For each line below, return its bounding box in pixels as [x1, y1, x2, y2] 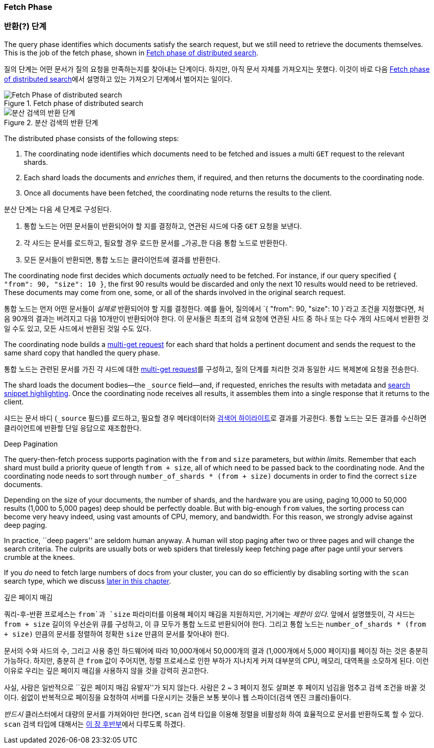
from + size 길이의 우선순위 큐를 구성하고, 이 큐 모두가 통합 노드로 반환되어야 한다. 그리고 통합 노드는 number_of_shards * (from [4, 619, 426, 628]
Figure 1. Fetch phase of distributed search [4, 99, 144, 107]
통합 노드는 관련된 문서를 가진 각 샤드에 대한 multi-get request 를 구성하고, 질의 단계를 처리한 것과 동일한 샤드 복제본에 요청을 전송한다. [4, 364, 419, 373]
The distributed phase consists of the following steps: [4, 134, 179, 143]
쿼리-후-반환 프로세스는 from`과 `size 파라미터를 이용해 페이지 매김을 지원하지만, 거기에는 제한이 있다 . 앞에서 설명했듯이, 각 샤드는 [4, 609, 415, 618]
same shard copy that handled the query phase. [4, 348, 161, 357]
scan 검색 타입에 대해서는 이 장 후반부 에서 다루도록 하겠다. [4, 719, 185, 728]
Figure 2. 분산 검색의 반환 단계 [4, 118, 98, 127]
